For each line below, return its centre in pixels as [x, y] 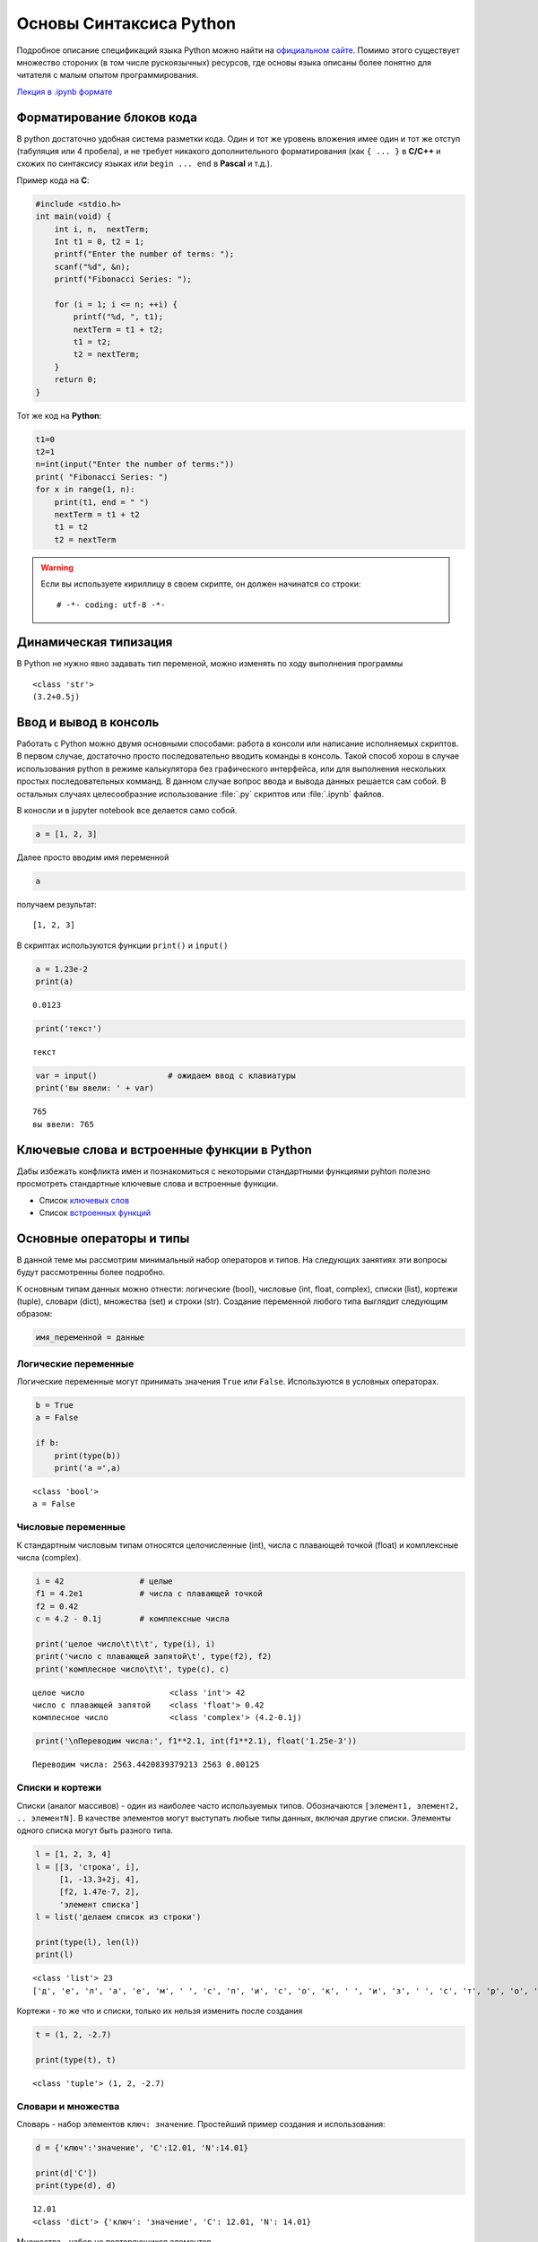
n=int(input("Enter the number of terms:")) [135, 465]
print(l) [55, 1955]
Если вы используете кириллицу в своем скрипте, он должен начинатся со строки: [201, 584]
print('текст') [69, 1029]
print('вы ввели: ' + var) [95, 1088]
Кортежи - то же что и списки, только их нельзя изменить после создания [160, 2011]
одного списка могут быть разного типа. [95, 1830]
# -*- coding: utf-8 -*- [111, 604]
